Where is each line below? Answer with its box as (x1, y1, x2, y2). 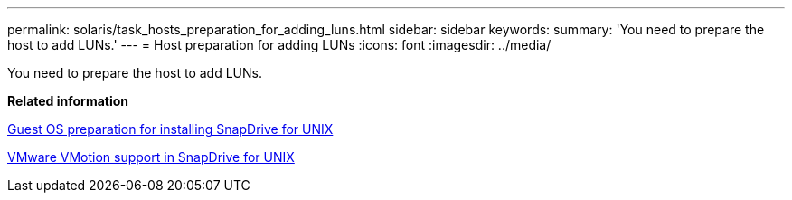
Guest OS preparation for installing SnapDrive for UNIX (7, 121, 334, 137)
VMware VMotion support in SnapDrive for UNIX (7, 149, 295, 165)
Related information (7, 93, 129, 109)
